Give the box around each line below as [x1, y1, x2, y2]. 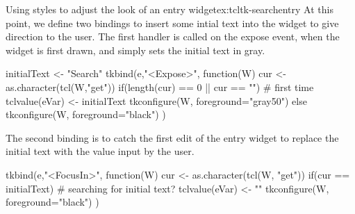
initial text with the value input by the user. [6, 144, 195, 158]
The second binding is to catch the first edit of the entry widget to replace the [6, 130, 339, 145]
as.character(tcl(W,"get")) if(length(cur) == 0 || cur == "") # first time [6, 79, 314, 94]
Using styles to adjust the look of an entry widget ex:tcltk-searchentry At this [6, 2, 333, 16]
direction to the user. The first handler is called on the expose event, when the [6, 29, 340, 44]
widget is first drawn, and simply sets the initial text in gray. [6, 42, 265, 57]
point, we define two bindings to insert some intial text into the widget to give [6, 15, 339, 30]
